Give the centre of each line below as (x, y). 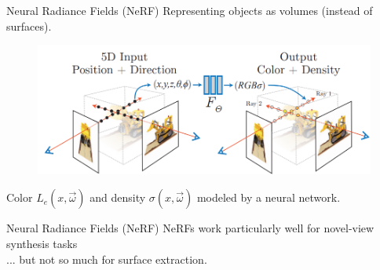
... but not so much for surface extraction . (107, 259)
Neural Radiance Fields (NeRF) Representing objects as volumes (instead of (190, 10)
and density (118, 197)
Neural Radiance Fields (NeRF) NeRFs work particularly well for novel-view (190, 228)
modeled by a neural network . (269, 197)
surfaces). (29, 26)
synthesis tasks (42, 243)
